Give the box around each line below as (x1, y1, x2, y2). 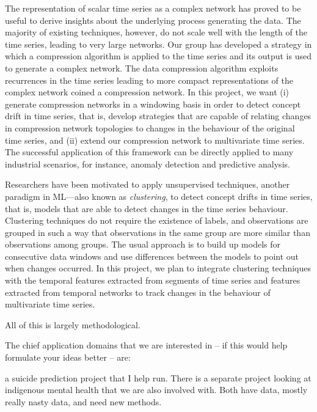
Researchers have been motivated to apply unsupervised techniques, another (5, 178, 290, 191)
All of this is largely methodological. (5, 318, 140, 331)
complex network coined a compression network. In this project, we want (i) (5, 86, 290, 98)
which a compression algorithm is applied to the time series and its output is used (5, 50, 312, 62)
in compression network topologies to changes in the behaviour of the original (5, 121, 295, 134)
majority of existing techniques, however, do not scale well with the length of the (5, 26, 307, 39)
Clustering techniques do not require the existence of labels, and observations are (5, 214, 308, 227)
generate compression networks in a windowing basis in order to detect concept (5, 97, 301, 110)
